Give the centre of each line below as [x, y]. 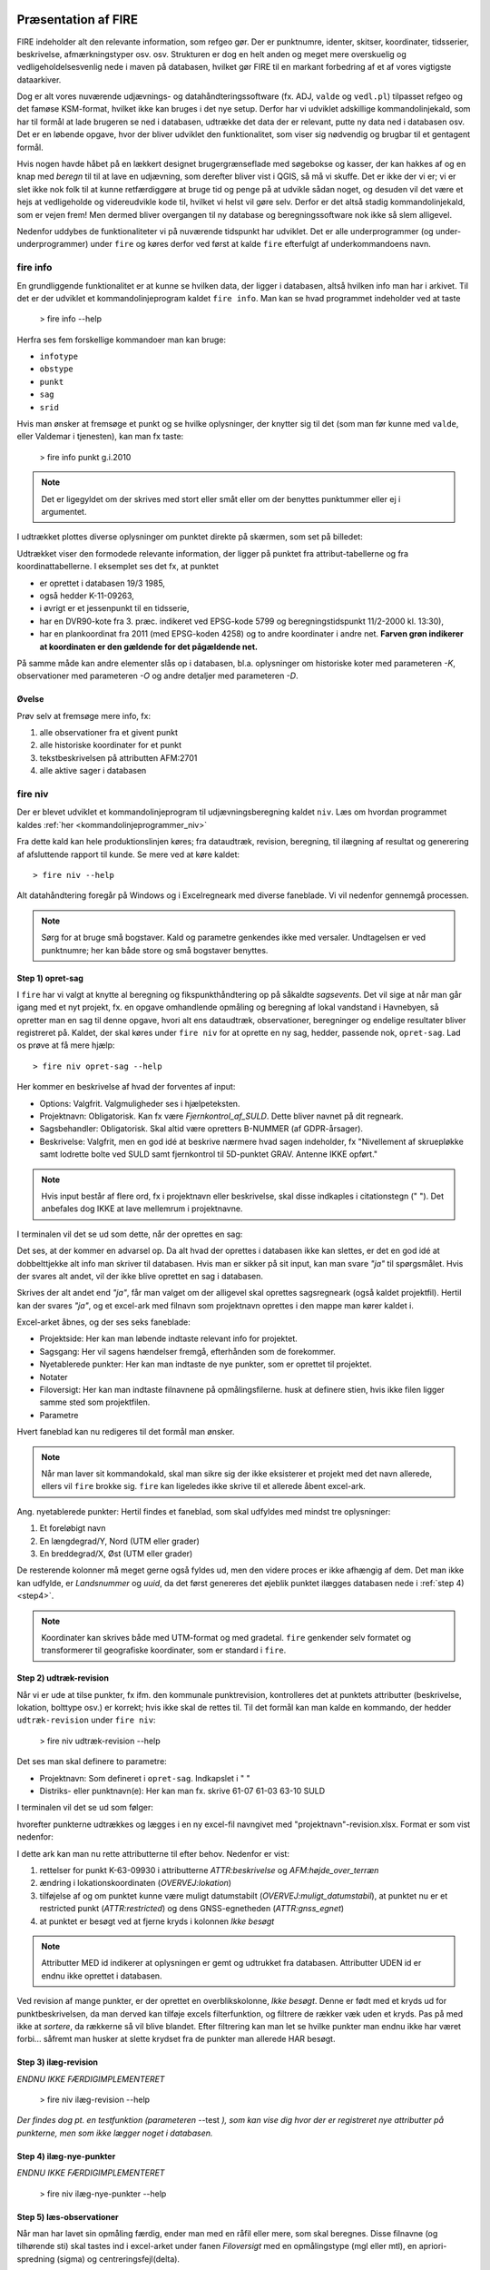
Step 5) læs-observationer [68, 2216]
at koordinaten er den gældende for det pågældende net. [149, 646]
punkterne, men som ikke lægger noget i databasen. [115, 2133]
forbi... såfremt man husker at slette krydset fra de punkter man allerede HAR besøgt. [176, 2039]
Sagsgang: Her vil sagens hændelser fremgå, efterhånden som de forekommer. [187, 1351]
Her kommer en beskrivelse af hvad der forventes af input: [126, 1087]
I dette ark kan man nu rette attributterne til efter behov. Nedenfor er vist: [153, 1853]
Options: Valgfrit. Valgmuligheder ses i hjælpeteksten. [140, 1103]
